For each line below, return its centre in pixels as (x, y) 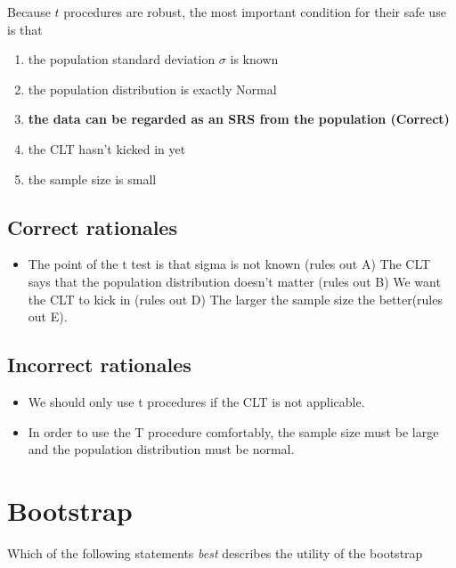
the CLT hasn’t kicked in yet (107, 148)
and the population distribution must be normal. (161, 449)
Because (29, 12)
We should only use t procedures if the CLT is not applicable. (196, 401)
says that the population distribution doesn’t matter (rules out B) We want (234, 281)
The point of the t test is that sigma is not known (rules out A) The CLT (229, 264)
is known (254, 59)
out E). (48, 316)
